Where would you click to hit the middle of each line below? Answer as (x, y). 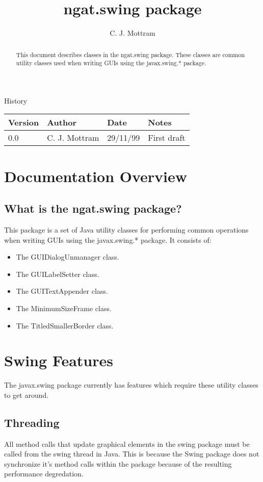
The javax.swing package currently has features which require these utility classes (131, 385)
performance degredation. (44, 474)
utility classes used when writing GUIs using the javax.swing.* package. (111, 63)
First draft (167, 138)
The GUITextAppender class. (62, 291)
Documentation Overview (96, 176)
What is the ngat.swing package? (93, 208)
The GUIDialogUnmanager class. (68, 257)
